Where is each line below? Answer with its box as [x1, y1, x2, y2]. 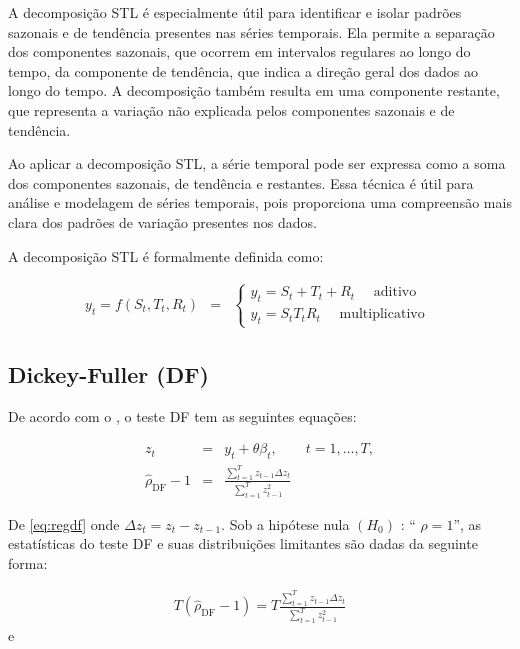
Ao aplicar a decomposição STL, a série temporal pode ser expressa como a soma [8, 153, 506, 174]
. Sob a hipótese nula [221, 513, 350, 534]
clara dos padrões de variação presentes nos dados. [8, 211, 317, 232]
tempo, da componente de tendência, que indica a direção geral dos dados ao [8, 60, 478, 81]
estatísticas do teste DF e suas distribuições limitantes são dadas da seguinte [8, 533, 478, 554]
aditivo [373, 285, 417, 300]
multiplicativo [339, 307, 425, 322]
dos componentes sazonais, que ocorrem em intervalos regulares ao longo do [8, 41, 471, 62]
